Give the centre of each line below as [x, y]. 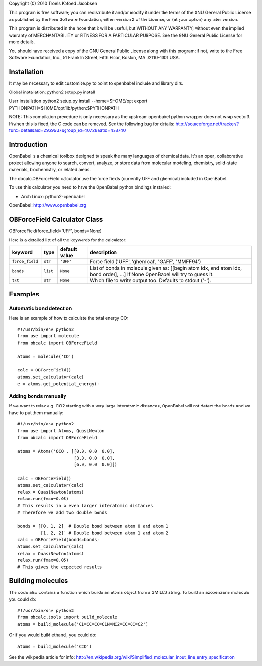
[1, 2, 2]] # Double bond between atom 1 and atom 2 [105, 533]
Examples [24, 294]
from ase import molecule [49, 336]
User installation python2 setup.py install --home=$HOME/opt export [78, 101]
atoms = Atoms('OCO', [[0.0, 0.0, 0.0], [66, 451]
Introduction [28, 144]
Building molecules [39, 581]
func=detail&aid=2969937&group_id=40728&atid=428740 [67, 130]
